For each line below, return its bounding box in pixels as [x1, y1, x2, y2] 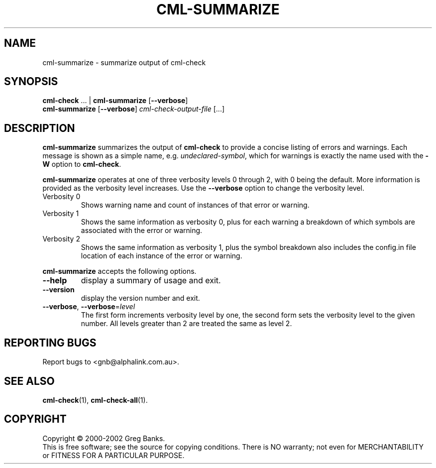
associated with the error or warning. [81, 226, 203, 235]
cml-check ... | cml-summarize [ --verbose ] [42, 96, 188, 105]
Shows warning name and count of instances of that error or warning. [81, 201, 310, 210]
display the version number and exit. [81, 294, 200, 303]
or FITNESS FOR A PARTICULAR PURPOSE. [42, 451, 185, 460]
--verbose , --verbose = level [42, 302, 135, 311]
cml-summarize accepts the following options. [42, 267, 197, 276]
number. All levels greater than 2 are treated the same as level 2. [81, 319, 292, 328]
